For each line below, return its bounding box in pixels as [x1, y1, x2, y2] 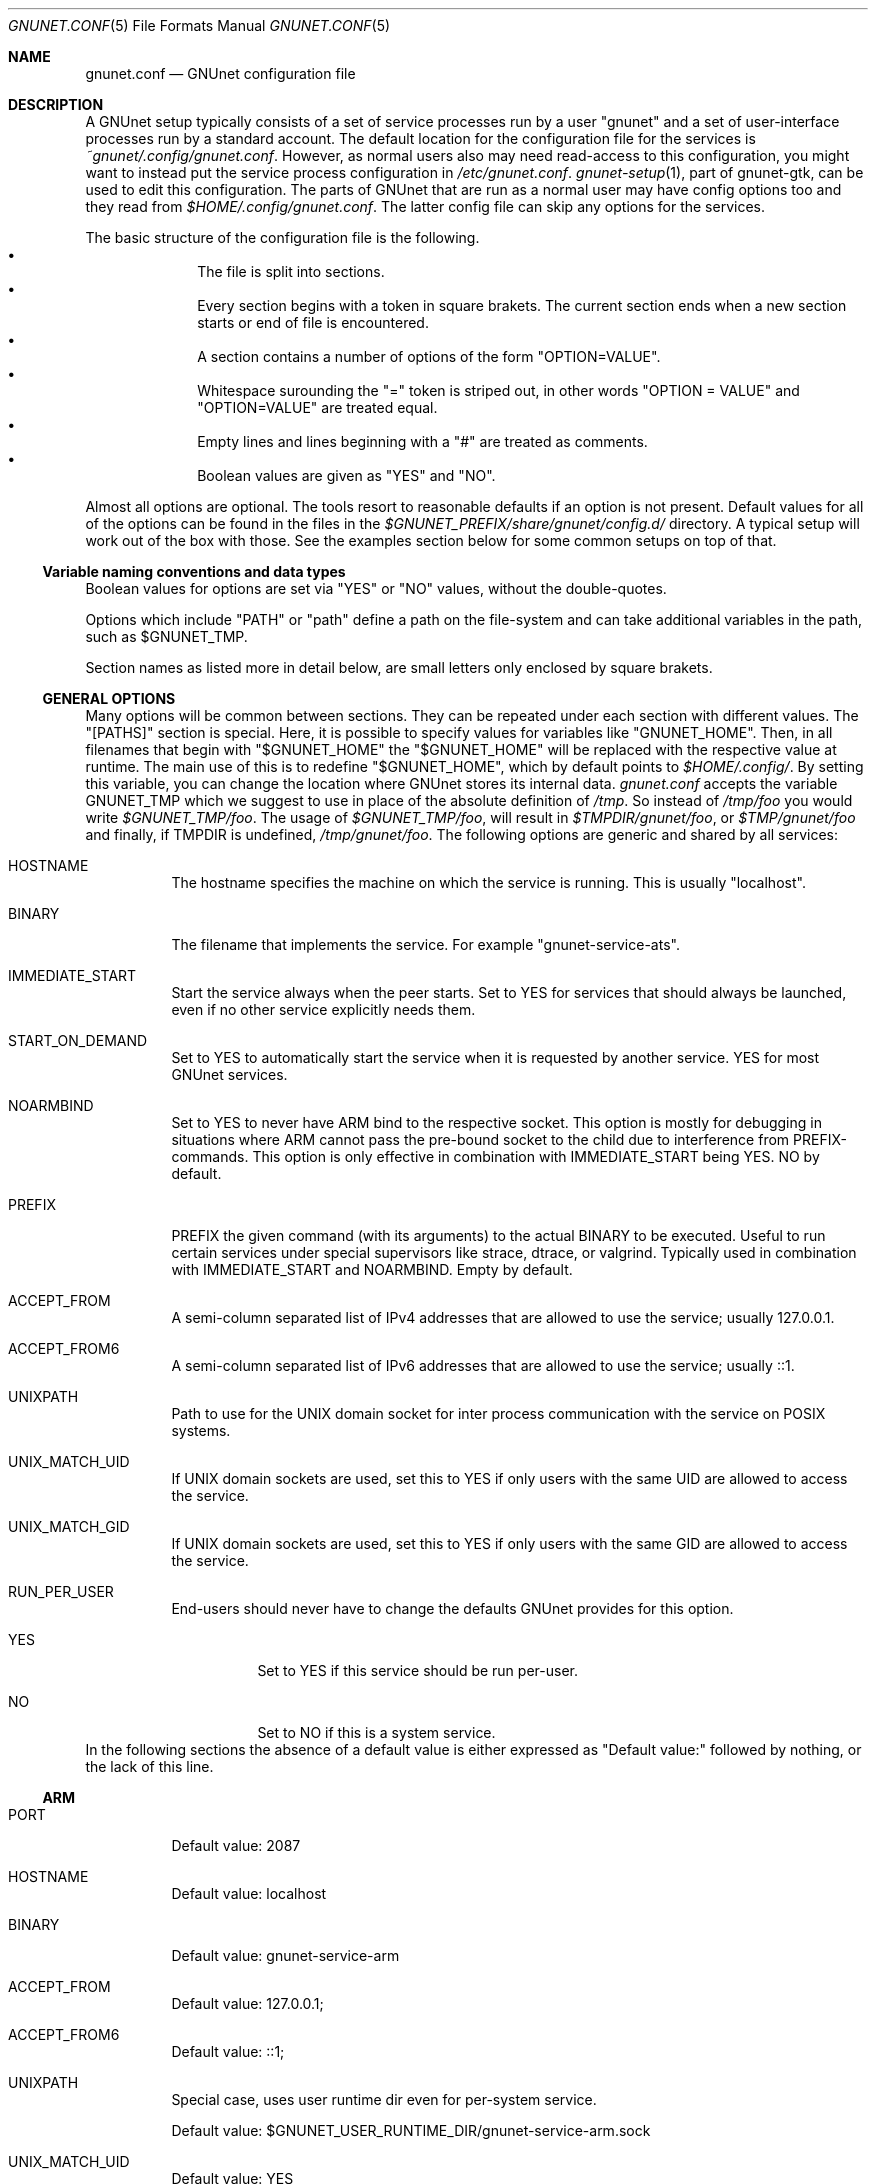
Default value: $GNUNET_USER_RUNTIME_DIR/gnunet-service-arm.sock [171, 2122, 651, 2139]
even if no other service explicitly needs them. [171, 1001, 476, 1018]
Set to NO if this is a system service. [257, 1724, 496, 1741]
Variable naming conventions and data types [42, 563, 346, 580]
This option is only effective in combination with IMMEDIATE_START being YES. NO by [252, 1148, 820, 1165]
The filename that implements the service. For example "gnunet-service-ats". [171, 936, 680, 953]
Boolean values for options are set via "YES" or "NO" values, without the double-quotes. [85, 580, 667, 597]
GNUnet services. [171, 1066, 288, 1083]
